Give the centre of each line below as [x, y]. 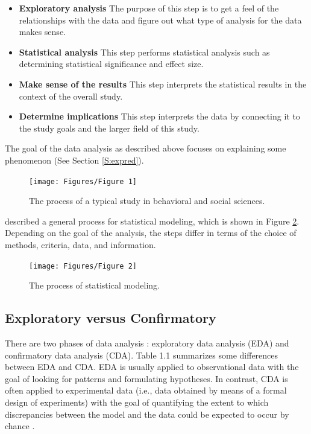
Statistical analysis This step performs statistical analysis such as [144, 52]
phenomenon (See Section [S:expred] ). [74, 160]
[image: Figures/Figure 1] [83, 181]
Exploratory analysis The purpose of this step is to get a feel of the [149, 8]
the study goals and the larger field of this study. [109, 128]
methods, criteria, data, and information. [80, 244]
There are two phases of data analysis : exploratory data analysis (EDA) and [147, 343]
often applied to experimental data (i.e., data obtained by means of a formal [146, 390]
